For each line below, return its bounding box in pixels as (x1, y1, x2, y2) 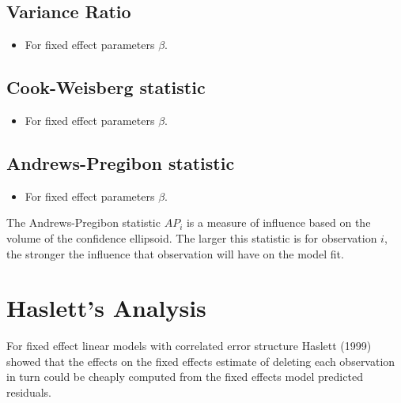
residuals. (6, 384, 51, 401)
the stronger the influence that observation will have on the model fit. (6, 245, 344, 262)
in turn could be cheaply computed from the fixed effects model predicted (6, 368, 363, 385)
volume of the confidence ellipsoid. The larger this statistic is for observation (6, 229, 377, 246)
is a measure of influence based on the (186, 214, 371, 231)
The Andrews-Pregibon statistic (6, 214, 161, 231)
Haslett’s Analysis (6, 292, 206, 324)
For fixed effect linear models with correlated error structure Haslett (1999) (6, 337, 372, 354)
